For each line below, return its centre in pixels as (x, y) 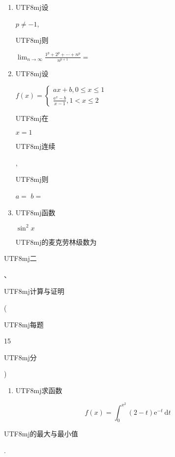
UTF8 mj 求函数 (39, 390)
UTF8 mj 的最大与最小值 (41, 434)
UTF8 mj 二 (20, 258)
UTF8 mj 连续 (35, 146)
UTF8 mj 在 (32, 118)
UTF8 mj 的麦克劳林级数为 (56, 242)
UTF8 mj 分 (20, 357)
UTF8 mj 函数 (35, 212)
